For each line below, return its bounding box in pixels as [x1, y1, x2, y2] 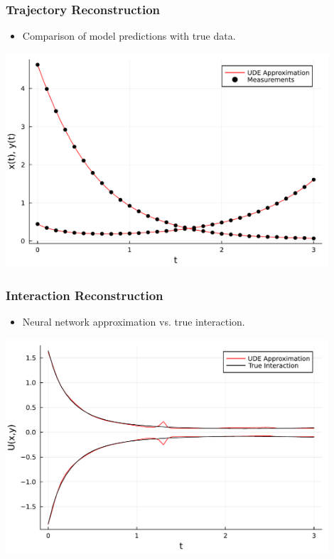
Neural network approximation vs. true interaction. [22, 314, 245, 329]
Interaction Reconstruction [6, 286, 163, 304]
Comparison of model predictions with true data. [22, 28, 236, 43]
